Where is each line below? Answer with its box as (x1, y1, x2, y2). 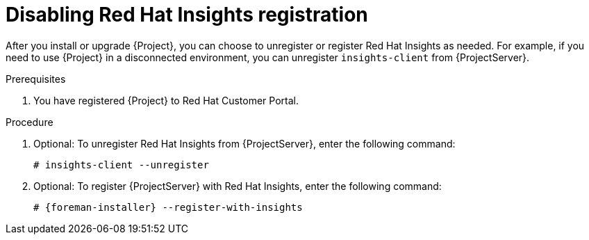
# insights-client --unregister (33, 159, 209, 170)
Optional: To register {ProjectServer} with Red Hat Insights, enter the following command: (33, 179, 442, 192)
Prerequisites (6, 72, 66, 85)
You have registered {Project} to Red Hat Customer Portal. (33, 94, 299, 106)
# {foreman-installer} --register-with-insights (33, 201, 303, 213)
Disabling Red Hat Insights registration (6, 3, 368, 26)
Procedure (6, 115, 53, 128)
